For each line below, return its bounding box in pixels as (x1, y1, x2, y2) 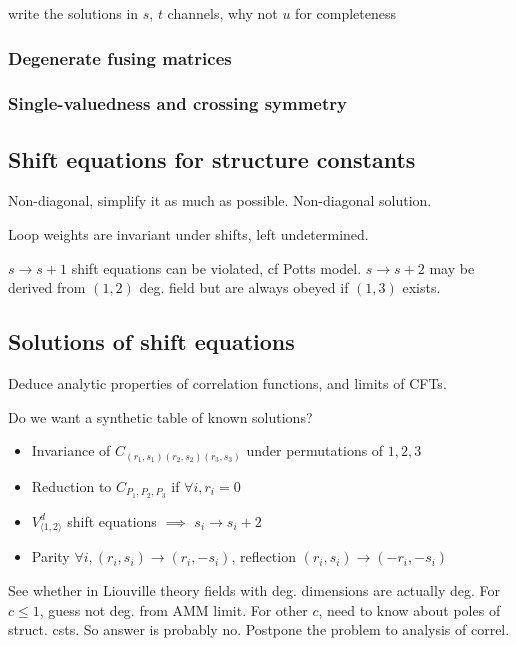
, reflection (231, 546, 296, 567)
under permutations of (246, 440, 384, 461)
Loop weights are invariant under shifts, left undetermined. (8, 224, 369, 245)
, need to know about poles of (318, 599, 501, 620)
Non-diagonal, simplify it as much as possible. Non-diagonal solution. (8, 190, 432, 211)
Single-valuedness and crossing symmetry (8, 91, 347, 116)
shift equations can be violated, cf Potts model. (71, 257, 362, 278)
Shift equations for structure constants (8, 143, 416, 174)
